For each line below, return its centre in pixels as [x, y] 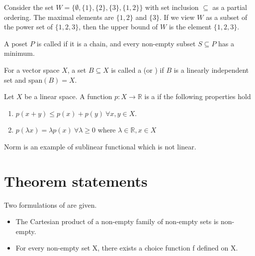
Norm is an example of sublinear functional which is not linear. [100, 146]
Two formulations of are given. [50, 204]
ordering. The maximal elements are [59, 17]
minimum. [19, 53]
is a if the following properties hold [198, 96]
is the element [190, 27]
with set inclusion [172, 7]
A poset [16, 43]
